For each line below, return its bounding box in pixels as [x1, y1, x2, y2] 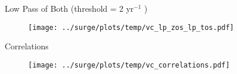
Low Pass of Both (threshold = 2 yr [5, 2, 134, 14]
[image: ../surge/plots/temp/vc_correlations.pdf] [28, 60, 230, 69]
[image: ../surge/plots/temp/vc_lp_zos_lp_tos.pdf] [28, 23, 234, 32]
